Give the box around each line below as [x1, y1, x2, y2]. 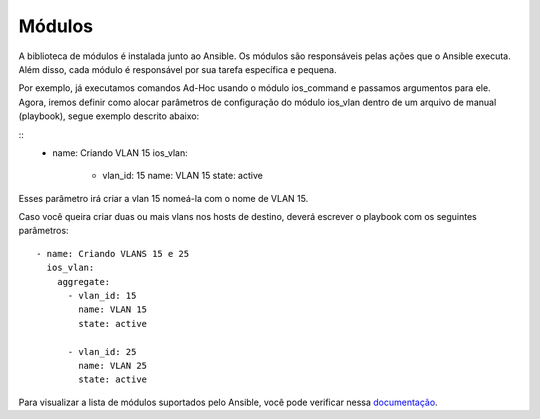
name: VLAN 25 [78, 360, 148, 371]
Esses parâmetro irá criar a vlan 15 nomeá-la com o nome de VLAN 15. [18, 192, 309, 204]
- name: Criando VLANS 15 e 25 [36, 248, 190, 259]
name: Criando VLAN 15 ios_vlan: [52, 146, 189, 159]
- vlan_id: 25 [67, 346, 137, 357]
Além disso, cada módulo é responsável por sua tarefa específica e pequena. [18, 63, 337, 75]
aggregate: [56, 276, 111, 287]
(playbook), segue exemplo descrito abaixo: [18, 110, 200, 122]
